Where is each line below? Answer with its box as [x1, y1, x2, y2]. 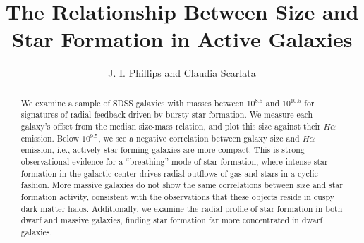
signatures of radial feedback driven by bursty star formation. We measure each [20, 108, 313, 120]
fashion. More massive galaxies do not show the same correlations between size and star [20, 179, 343, 191]
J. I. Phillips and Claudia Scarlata [108, 66, 256, 80]
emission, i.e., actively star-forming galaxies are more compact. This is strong [20, 144, 305, 156]
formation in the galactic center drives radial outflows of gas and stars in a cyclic [20, 167, 318, 179]
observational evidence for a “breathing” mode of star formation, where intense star [20, 155, 328, 167]
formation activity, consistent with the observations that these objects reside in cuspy [20, 190, 334, 202]
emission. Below [20, 132, 79, 144]
